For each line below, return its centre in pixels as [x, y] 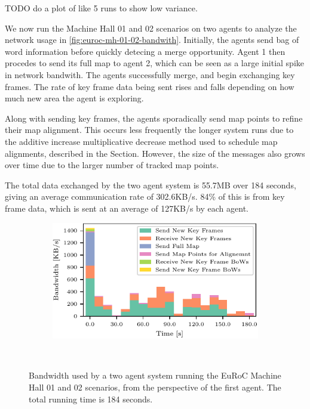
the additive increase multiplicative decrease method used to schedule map [141, 141]
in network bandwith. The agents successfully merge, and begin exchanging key [150, 74]
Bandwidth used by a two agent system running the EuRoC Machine [155, 375]
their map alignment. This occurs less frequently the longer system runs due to [149, 130]
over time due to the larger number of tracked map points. [112, 165]
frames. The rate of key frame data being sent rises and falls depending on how [150, 86]
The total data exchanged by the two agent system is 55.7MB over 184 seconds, [151, 185]
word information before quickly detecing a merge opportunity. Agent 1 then [145, 51]
